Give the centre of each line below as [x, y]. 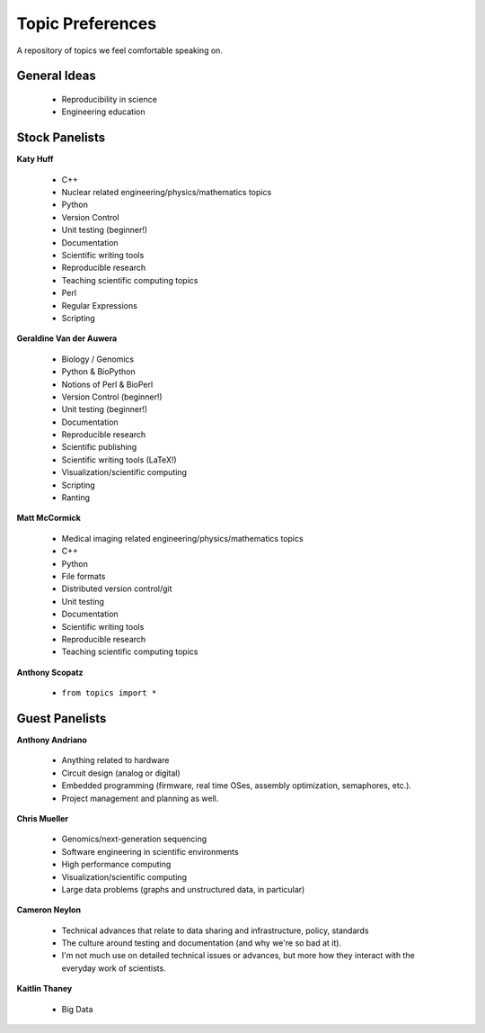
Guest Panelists [62, 719]
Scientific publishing [99, 447]
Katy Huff [35, 159]
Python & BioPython [98, 372]
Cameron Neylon [48, 910]
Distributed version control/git [117, 588]
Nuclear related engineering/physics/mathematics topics [167, 193]
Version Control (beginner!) [112, 397]
